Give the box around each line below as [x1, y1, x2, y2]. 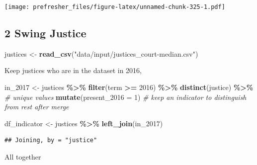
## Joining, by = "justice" [4, 137, 97, 144]
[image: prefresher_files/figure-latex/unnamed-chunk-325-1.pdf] [4, 3, 225, 10]
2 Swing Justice [4, 25, 86, 41]
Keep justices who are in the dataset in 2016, [4, 65, 142, 76]
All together [4, 152, 41, 162]
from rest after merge [4, 101, 69, 112]
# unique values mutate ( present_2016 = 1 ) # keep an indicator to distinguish [4, 91, 247, 102]
